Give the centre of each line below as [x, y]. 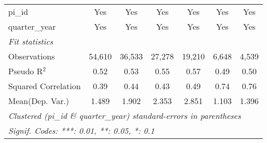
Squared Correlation [45, 86]
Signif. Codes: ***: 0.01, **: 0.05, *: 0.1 [81, 130]
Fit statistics [31, 41]
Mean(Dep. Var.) [39, 101]
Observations [32, 56]
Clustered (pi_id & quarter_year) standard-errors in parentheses [125, 116]
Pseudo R [26, 71]
